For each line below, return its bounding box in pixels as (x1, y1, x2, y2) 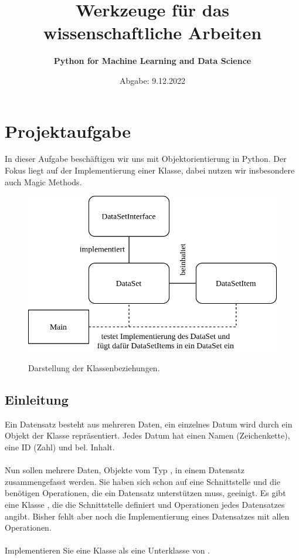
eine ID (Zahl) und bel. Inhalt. (5, 440, 115, 453)
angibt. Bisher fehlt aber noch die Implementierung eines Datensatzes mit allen (5, 510, 290, 522)
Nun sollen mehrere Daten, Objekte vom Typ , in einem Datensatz (5, 464, 244, 476)
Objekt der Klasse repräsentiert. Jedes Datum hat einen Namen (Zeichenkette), (5, 429, 290, 442)
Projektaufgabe (5, 118, 131, 142)
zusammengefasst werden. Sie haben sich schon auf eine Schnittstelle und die (5, 475, 280, 487)
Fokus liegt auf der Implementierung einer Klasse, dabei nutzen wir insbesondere (5, 164, 295, 177)
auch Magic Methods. (5, 175, 82, 188)
